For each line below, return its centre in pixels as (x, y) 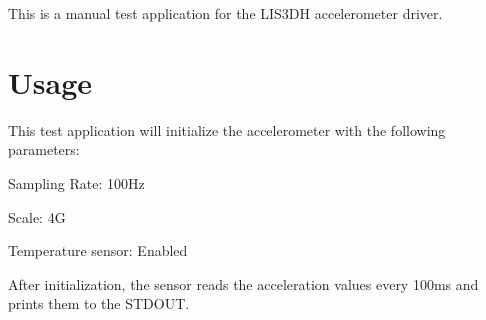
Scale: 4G (37, 216)
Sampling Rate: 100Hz (76, 182)
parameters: (44, 149)
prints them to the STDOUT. (99, 303)
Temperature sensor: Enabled (98, 250)
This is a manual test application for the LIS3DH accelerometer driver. (225, 13)
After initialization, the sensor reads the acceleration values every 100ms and (243, 283)
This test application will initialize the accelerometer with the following (227, 129)
